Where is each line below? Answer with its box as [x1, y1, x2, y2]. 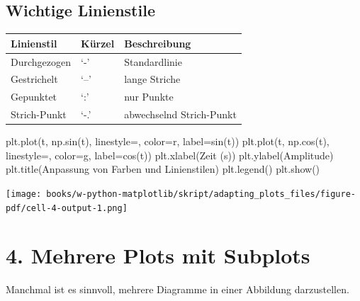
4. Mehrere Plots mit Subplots [6, 241, 310, 270]
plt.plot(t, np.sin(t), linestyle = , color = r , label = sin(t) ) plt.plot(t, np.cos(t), [6, 134, 330, 149]
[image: [6, 188, 42, 199]
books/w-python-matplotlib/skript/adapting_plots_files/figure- [46, 188, 356, 199]
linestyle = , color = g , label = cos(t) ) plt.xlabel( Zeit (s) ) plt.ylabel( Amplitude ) [6, 147, 334, 162]
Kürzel [81, 35, 115, 50]
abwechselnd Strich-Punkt [124, 107, 237, 122]
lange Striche [124, 72, 181, 86]
